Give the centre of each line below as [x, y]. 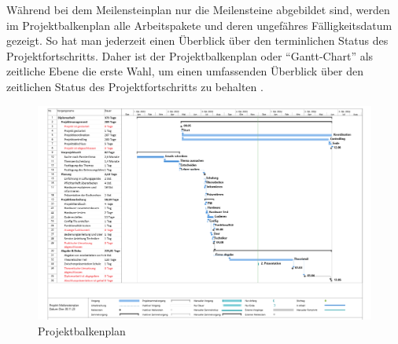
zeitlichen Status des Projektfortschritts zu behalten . [135, 86]
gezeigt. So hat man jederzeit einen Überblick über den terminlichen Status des [197, 40]
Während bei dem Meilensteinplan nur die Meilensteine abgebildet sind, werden [198, 9]
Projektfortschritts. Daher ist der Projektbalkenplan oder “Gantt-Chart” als [190, 55]
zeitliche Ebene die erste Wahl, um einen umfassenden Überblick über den [185, 71]
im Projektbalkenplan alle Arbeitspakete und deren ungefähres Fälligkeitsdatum [199, 25]
